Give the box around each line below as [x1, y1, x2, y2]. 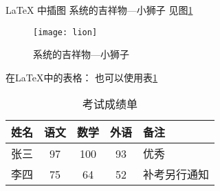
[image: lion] [33, 27, 98, 37]
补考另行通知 [143, 166, 210, 183]
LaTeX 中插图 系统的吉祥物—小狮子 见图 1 [5, 3, 193, 17]
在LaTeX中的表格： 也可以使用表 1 [5, 70, 158, 84]
